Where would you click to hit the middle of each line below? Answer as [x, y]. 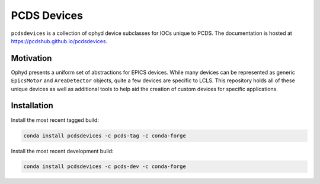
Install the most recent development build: [62, 151]
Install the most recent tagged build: [55, 120]
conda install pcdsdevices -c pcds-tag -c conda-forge [105, 135]
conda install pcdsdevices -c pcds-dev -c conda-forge [105, 167]
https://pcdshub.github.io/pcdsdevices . [59, 41]
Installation [32, 106]
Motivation [31, 58]
